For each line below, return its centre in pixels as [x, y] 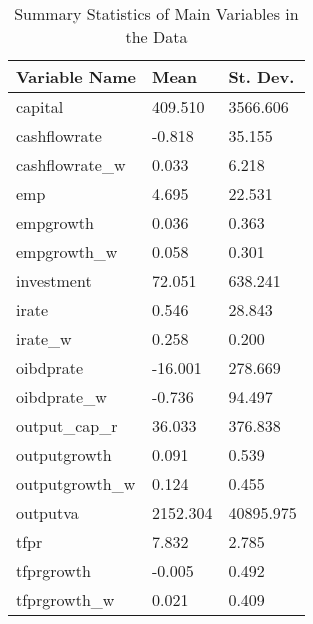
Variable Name [76, 76]
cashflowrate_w [71, 164]
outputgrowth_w [76, 483]
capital [40, 106]
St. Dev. [261, 76]
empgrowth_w [67, 251]
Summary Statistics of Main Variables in [156, 13]
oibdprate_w [61, 396]
